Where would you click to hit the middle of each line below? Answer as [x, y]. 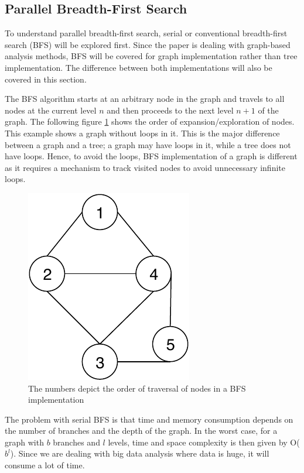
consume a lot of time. [45, 465]
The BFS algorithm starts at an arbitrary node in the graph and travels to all [145, 99]
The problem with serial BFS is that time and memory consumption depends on [149, 419]
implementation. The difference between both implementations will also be [139, 67]
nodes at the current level [51, 110]
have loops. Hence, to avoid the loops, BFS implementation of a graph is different [151, 156]
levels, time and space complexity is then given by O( [204, 442]
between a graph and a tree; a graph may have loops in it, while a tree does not [148, 144]
